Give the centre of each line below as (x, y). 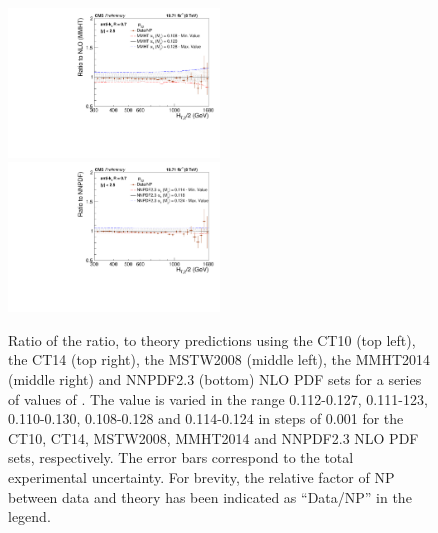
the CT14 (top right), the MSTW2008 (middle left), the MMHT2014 (219, 359)
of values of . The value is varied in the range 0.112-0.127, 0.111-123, (218, 398)
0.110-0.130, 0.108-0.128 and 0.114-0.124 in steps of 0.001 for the (206, 418)
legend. (29, 516)
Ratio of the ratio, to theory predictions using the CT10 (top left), (212, 339)
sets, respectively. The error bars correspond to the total (181, 457)
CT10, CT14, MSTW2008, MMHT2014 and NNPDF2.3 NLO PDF (213, 437)
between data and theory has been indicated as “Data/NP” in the (210, 496)
